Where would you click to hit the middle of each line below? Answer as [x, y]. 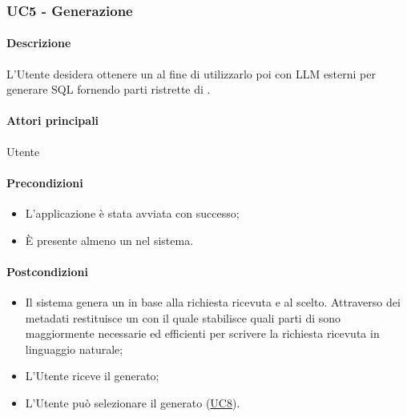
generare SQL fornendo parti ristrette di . [109, 89]
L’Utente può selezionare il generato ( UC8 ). [133, 402]
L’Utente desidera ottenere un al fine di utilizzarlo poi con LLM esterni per [191, 73]
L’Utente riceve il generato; [92, 376]
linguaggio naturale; [74, 349]
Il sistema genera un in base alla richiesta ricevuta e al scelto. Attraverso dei [213, 302]
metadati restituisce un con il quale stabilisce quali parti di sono [183, 317]
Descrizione [39, 43]
